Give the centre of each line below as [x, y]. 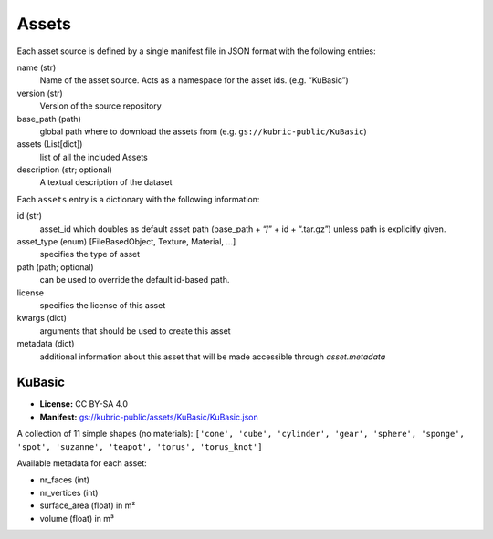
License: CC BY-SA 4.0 [84, 404]
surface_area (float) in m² [88, 505]
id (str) [30, 216]
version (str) [40, 93]
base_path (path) [49, 119]
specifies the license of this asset [103, 305]
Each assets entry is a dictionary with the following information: [138, 199]
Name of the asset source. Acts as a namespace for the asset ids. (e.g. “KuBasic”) [194, 80]
